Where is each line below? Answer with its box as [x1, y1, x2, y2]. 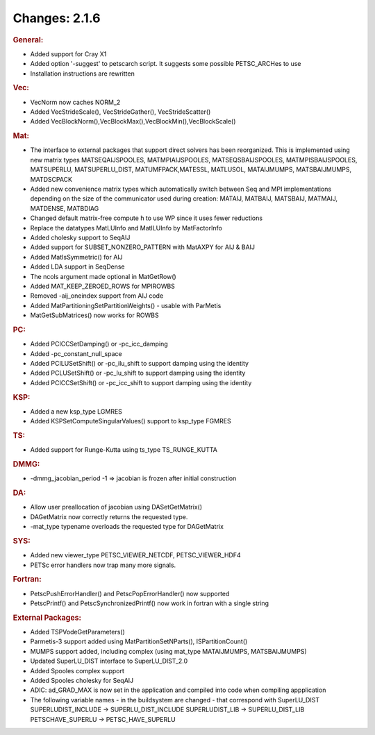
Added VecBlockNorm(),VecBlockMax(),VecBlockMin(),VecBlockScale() [30, 117, 236, 126]
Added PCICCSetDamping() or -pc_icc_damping [30, 340, 168, 348]
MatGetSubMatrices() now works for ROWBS [30, 311, 159, 319]
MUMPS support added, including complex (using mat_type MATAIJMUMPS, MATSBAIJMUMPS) [30, 647, 307, 655]
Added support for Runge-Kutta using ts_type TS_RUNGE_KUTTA [30, 446, 218, 454]
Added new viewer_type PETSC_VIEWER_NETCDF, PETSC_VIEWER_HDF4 [30, 551, 241, 559]
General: [12, 35, 44, 44]
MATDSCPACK [30, 175, 73, 183]
